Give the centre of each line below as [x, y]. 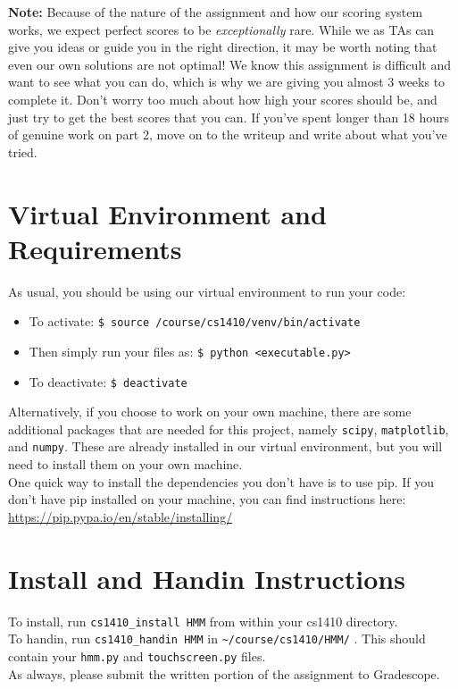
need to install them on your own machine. [125, 464]
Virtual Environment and [167, 213]
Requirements [95, 248]
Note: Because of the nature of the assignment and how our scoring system [216, 12]
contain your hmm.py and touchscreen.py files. [137, 655]
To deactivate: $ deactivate [108, 381]
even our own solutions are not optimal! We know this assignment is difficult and [229, 64]
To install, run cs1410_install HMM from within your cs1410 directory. [203, 621]
